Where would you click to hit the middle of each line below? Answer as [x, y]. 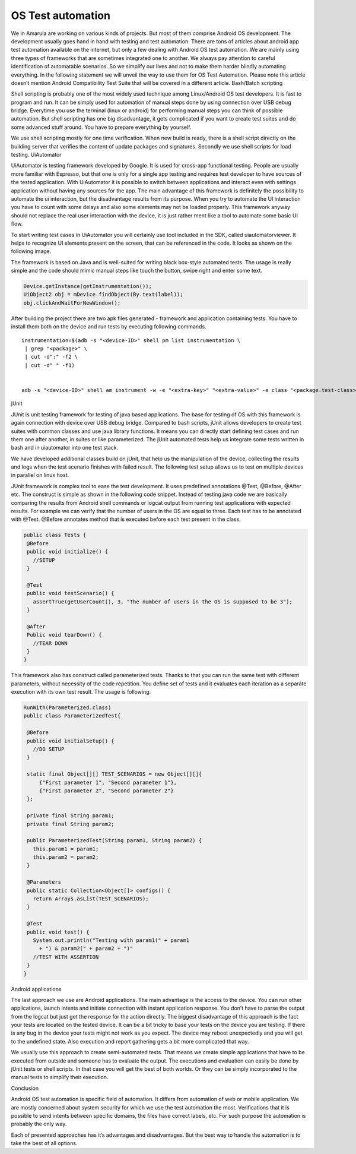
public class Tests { [55, 535]
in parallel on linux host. [40, 475]
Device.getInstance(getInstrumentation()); [88, 286]
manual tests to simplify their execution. [60, 1077]
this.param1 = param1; [66, 849]
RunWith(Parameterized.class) [67, 708]
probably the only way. [39, 1124]
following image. [31, 251]
